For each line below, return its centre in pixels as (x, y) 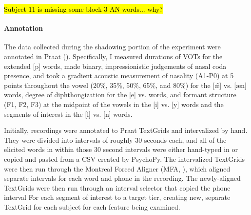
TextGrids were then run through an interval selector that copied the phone (117, 187)
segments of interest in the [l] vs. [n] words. (68, 114)
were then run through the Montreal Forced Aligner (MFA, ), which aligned (117, 168)
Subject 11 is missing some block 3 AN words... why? (83, 9)
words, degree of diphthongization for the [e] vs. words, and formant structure (120, 95)
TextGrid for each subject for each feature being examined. (92, 206)
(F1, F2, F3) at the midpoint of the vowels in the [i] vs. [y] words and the (114, 104)
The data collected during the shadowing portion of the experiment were (112, 47)
